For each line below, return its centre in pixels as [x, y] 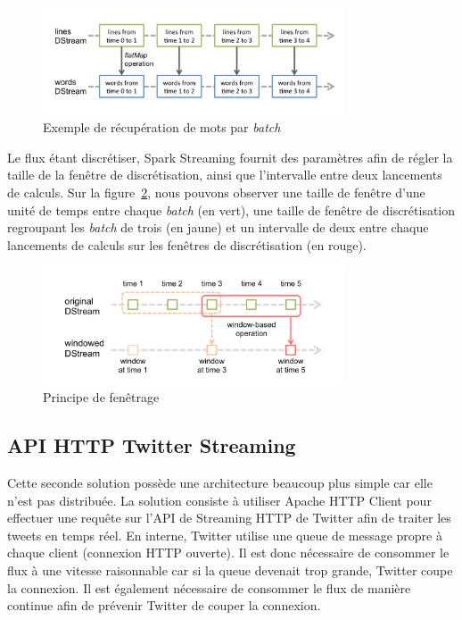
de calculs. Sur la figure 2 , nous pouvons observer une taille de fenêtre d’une [216, 192]
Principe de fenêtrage [101, 397]
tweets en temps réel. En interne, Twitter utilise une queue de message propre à [225, 535]
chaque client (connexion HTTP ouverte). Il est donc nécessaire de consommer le [228, 553]
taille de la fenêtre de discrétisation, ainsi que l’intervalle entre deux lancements [225, 175]
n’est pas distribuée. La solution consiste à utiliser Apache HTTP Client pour [219, 500]
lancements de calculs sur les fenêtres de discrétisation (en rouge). [187, 244]
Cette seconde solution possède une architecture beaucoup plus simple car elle [220, 483]
